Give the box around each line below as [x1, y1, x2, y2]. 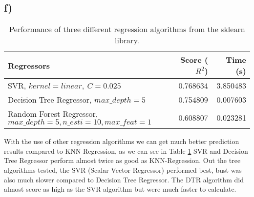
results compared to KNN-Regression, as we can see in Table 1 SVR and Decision [4, 145, 248, 156]
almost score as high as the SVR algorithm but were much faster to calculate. [4, 184, 236, 194]
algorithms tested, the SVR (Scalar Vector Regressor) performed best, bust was [4, 164, 242, 175]
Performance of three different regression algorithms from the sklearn [9, 23, 245, 35]
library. [115, 35, 139, 46]
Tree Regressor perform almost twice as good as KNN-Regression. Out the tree [4, 155, 241, 165]
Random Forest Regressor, [8, 108, 98, 120]
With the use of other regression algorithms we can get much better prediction [4, 136, 239, 146]
